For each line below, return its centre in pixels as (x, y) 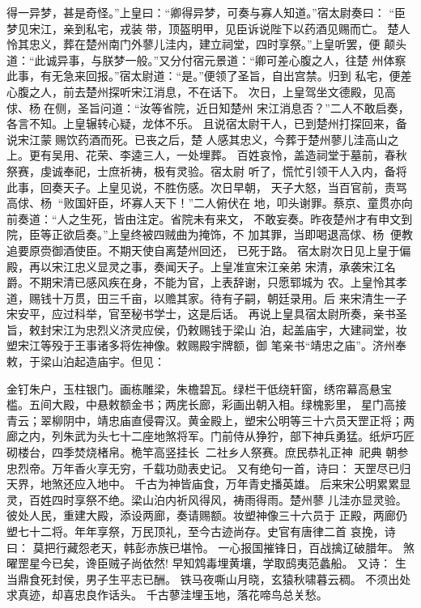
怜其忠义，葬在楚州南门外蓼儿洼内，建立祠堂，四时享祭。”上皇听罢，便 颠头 (207, 44)
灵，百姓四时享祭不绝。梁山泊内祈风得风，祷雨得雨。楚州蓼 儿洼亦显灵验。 (207, 499)
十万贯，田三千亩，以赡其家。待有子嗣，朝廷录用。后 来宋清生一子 (229, 298)
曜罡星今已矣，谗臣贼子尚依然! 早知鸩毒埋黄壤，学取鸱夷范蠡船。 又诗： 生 (206, 563)
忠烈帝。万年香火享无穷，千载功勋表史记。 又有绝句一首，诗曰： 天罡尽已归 (209, 468)
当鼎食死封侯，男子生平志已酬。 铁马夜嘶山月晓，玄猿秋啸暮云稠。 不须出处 (209, 578)
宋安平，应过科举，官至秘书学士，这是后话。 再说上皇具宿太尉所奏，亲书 (201, 314)
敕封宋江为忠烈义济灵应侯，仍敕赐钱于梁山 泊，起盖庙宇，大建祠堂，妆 (218, 329)
